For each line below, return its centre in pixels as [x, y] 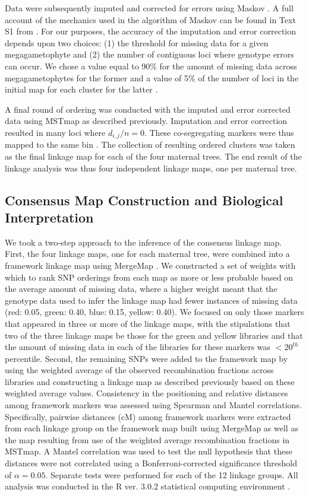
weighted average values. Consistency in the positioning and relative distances [146, 393]
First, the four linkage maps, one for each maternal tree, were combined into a [147, 254]
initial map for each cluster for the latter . [81, 89]
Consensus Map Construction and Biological [144, 200]
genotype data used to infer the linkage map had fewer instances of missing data [151, 300]
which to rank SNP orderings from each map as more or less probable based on [149, 277]
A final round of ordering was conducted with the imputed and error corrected [148, 109]
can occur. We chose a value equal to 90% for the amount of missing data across [151, 66]
